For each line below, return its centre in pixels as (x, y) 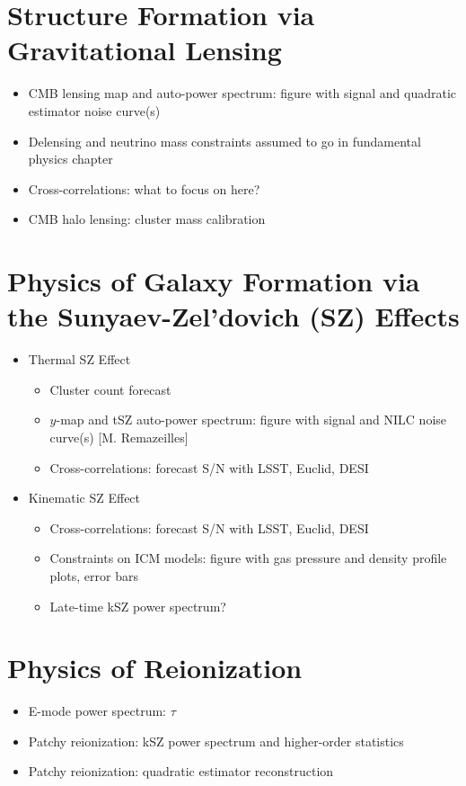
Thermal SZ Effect (79, 359)
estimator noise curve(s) (94, 110)
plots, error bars (94, 575)
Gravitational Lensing (145, 50)
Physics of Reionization (155, 668)
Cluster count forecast (110, 389)
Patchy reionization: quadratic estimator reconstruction (181, 771)
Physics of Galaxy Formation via (214, 281)
